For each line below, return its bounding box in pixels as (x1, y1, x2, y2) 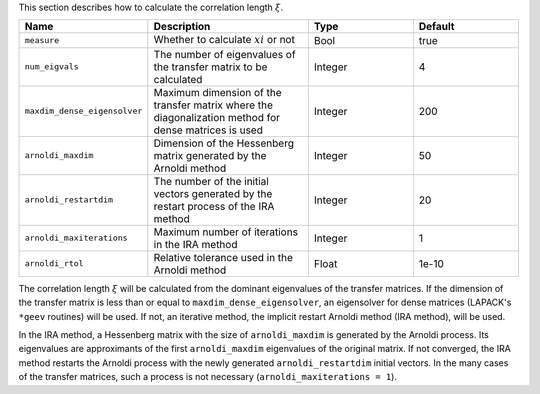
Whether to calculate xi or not (153, 33, 295, 47)
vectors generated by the (153, 186, 273, 200)
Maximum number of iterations (153, 225, 299, 239)
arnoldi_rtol (24, 258, 84, 269)
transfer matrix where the (153, 98, 274, 112)
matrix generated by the (153, 148, 267, 162)
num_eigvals (24, 61, 79, 72)
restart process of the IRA (153, 199, 275, 213)
